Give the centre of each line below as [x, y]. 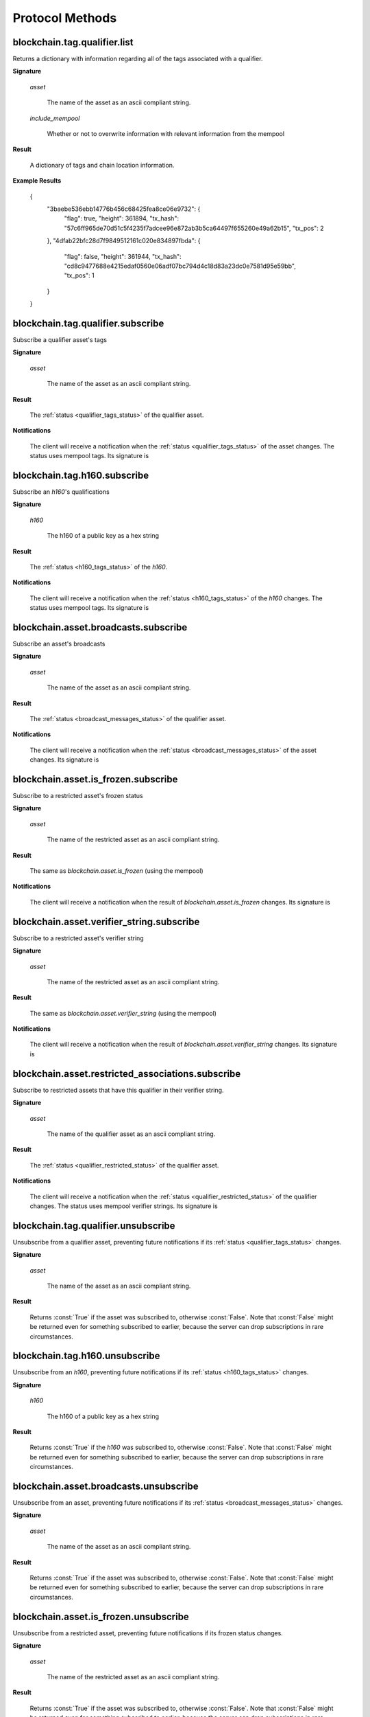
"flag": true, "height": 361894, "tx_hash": [122, 218]
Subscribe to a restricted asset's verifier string [78, 938]
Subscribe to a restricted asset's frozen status [78, 796]
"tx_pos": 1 [79, 275]
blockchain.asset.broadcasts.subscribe [100, 627]
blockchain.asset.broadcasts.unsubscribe [106, 1486]
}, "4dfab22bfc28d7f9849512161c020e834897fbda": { [124, 241]
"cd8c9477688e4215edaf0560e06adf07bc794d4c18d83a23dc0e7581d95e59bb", [180, 266]
